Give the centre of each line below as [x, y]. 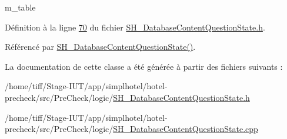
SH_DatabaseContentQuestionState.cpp [186, 129]
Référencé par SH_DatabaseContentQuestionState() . [100, 47]
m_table [20, 7]
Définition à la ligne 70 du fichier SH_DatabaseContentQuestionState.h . [135, 27]
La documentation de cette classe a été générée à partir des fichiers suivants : [144, 66]
